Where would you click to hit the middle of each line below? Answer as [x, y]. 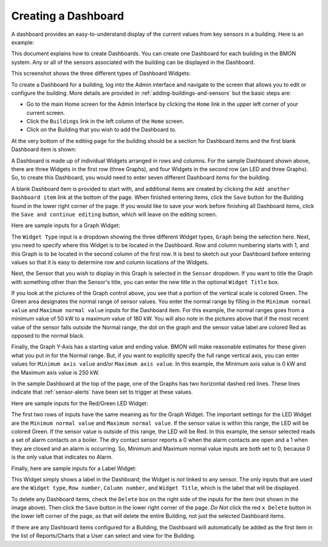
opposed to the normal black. [48, 336]
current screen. [46, 113]
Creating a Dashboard [68, 16]
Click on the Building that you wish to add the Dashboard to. [101, 130]
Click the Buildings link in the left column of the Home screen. [105, 121]
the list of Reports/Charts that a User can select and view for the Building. [103, 536]
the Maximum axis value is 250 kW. [55, 372]
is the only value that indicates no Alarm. [62, 457]
